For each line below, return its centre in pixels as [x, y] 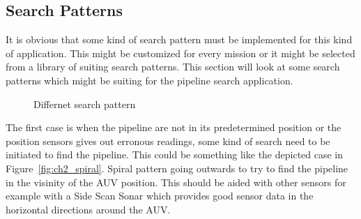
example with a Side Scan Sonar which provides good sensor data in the [160, 196]
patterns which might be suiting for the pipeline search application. [149, 80]
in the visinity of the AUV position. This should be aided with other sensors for [176, 182]
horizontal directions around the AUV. [88, 209]
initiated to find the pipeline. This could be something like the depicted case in [175, 154]
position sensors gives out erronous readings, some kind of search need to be [168, 141]
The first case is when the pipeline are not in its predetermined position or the [174, 127]
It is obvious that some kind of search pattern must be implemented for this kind [179, 39]
